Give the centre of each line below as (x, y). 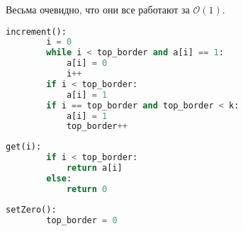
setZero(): (31, 209)
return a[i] (94, 168)
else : (59, 178)
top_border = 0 (82, 220)
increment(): (36, 32)
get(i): (24, 147)
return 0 (87, 189)
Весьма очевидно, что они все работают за (98, 9)
